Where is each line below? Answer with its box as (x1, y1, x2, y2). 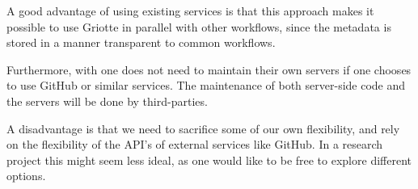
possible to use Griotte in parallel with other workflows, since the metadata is (6, 18, 391, 35)
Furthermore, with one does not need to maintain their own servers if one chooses (6, 61, 412, 78)
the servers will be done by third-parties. (6, 92, 208, 109)
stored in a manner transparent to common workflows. (6, 34, 276, 51)
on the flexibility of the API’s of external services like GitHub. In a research (6, 136, 383, 153)
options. (6, 167, 46, 184)
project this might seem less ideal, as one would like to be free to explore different (6, 151, 412, 168)
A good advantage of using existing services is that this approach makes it (6, 2, 374, 19)
